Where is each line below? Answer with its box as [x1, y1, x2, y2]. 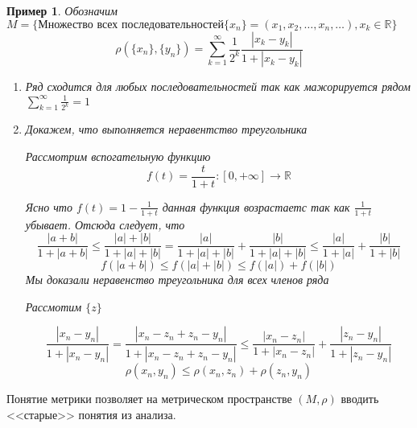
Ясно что [25, 198, 72, 215]
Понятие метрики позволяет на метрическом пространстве [6, 390, 292, 407]
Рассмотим [25, 298, 82, 315]
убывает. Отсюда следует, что [25, 216, 185, 233]
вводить [341, 390, 379, 407]
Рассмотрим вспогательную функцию [25, 148, 211, 165]
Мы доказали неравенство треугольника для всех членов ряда [25, 271, 329, 288]
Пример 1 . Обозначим [6, 2, 118, 19]
